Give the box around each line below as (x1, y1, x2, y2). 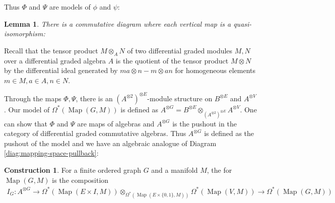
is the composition (52, 174, 109, 185)
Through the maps (4, 93, 61, 103)
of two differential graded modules (127, 45, 233, 55)
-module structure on (147, 93, 213, 103)
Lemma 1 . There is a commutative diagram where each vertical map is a (4, 18, 231, 29)
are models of (49, 2, 91, 12)
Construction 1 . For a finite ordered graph (4, 164, 141, 175)
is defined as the (204, 128, 254, 139)
